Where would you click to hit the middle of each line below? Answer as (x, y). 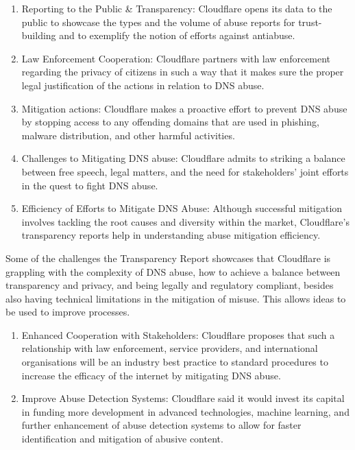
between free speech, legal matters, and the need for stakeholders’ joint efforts (185, 171)
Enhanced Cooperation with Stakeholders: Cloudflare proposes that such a (178, 334)
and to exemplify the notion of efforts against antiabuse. (177, 35)
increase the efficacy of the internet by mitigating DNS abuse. (151, 375)
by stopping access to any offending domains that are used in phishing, (170, 122)
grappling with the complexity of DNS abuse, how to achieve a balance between (173, 271)
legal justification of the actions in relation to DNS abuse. (143, 85)
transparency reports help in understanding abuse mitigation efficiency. (171, 235)
